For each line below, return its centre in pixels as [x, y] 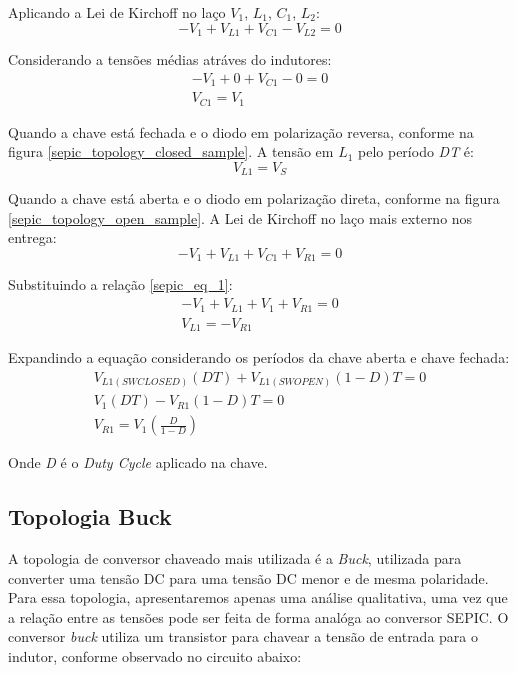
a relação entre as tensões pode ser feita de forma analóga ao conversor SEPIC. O [258, 616]
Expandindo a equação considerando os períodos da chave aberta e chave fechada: [259, 357]
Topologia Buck [90, 516]
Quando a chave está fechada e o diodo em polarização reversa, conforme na [241, 131]
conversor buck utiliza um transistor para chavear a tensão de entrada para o [243, 636]
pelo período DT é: [416, 151]
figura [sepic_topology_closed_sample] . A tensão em [171, 151]
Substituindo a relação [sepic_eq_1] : [120, 284]
